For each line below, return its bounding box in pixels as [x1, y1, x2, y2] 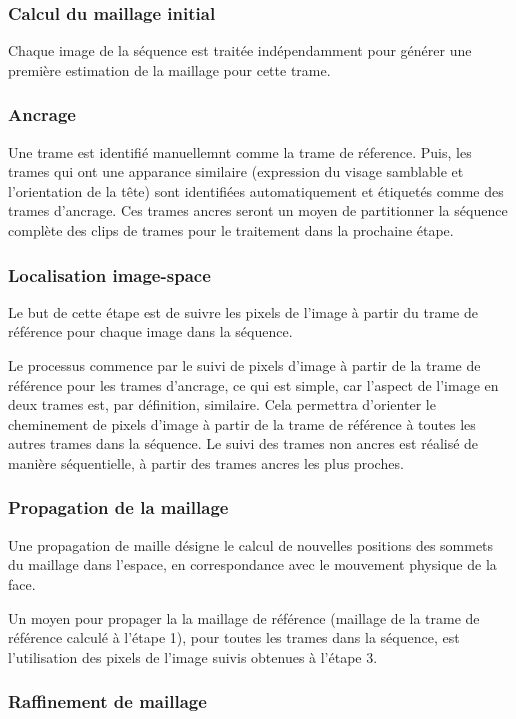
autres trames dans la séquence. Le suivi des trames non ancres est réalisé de [8, 433, 479, 454]
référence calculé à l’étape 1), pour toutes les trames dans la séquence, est [8, 627, 460, 648]
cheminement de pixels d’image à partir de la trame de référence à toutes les [8, 413, 476, 434]
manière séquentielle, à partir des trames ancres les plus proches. [8, 452, 404, 473]
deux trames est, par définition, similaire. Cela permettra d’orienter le [8, 394, 436, 415]
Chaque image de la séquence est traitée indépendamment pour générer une [8, 40, 472, 61]
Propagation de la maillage [8, 495, 229, 520]
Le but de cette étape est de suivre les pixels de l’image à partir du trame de [8, 301, 478, 322]
